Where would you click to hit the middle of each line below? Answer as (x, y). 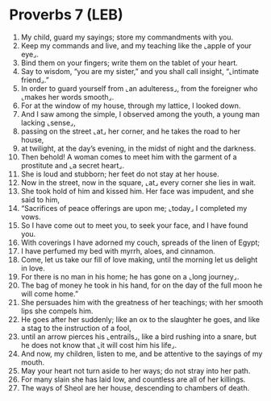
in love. (33, 268)
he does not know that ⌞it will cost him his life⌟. (99, 345)
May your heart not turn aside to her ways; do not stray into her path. (135, 370)
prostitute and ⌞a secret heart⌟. (72, 165)
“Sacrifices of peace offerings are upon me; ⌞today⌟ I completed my (134, 208)
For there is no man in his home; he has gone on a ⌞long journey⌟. (130, 276)
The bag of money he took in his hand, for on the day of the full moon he (142, 285)
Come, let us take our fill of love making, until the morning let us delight (139, 259)
